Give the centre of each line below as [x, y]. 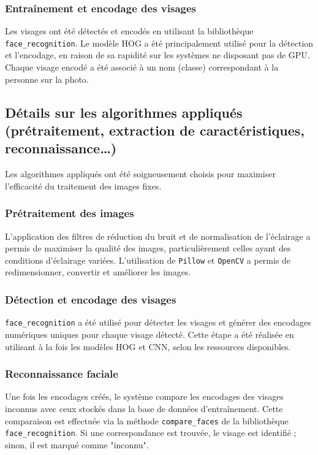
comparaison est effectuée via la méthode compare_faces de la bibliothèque [147, 420]
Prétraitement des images [70, 213]
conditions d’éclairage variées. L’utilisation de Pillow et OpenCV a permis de [148, 260]
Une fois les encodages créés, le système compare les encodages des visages [144, 396]
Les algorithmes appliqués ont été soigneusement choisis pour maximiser [140, 174]
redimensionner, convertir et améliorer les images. [98, 272]
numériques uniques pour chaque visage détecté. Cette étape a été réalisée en [150, 334]
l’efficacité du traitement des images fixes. [83, 185]
